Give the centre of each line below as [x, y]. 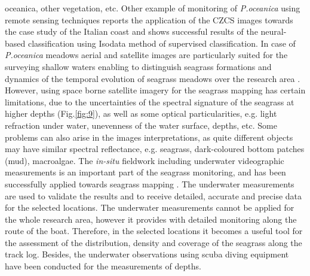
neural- [274, 31]
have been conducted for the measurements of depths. [103, 266]
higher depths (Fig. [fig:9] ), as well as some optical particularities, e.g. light [141, 113]
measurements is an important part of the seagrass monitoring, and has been [145, 172]
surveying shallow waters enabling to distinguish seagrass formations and [138, 66]
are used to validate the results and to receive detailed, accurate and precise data [154, 195]
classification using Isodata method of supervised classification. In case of [162, 43]
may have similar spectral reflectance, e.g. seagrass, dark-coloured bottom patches [155, 149]
